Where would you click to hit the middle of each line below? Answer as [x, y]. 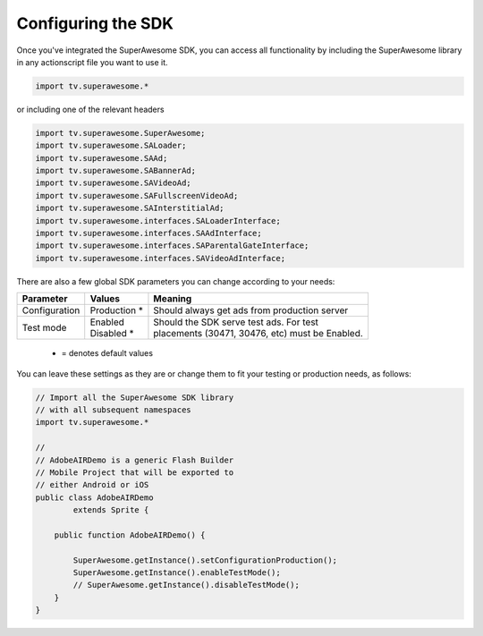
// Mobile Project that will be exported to [135, 472]
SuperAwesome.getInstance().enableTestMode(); [177, 573]
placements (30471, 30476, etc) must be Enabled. [258, 334]
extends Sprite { [111, 510]
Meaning [173, 299]
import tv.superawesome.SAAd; [102, 158]
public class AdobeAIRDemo [94, 497]
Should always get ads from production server [251, 310]
